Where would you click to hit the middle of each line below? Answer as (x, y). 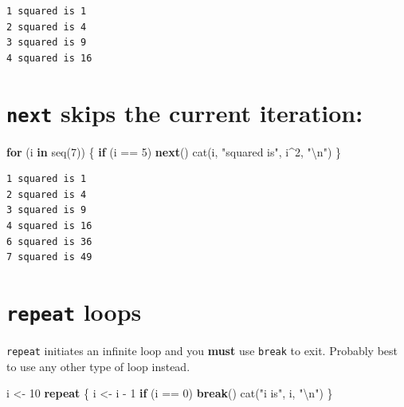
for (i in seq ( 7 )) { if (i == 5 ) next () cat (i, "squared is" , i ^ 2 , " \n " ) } (174, 151)
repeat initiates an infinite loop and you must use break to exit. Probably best (202, 351)
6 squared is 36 (49, 241)
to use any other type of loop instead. (98, 366)
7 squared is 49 (49, 257)
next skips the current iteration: (185, 112)
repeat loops (74, 311)
